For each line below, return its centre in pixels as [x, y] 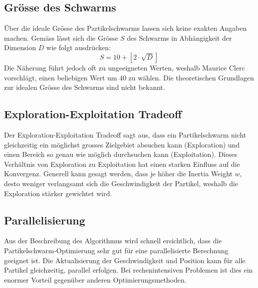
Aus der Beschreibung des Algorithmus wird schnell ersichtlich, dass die [113, 241]
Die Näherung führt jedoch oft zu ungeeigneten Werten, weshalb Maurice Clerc [125, 67]
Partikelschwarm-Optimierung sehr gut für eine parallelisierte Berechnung [116, 250]
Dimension [20, 47]
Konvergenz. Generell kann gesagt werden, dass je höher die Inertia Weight [118, 174]
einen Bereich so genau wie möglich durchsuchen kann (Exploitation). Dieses [121, 154]
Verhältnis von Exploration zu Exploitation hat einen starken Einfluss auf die [122, 164]
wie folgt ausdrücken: [79, 47]
